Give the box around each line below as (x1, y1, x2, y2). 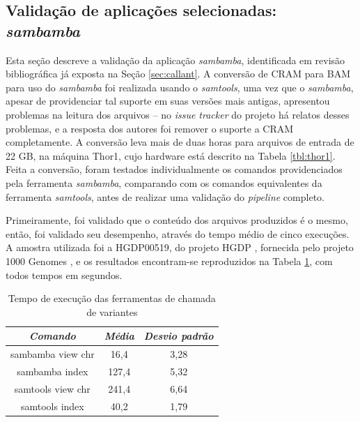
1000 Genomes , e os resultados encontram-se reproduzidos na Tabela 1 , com (6, 253, 333, 268)
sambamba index (17, 363, 88, 378)
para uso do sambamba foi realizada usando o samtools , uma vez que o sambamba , (6, 80, 354, 94)
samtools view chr (14, 381, 91, 395)
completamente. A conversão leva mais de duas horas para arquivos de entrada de (6, 135, 354, 149)
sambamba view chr (10, 347, 95, 361)
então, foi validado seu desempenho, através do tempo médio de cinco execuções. (6, 226, 350, 241)
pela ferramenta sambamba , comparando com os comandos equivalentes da (6, 175, 322, 190)
